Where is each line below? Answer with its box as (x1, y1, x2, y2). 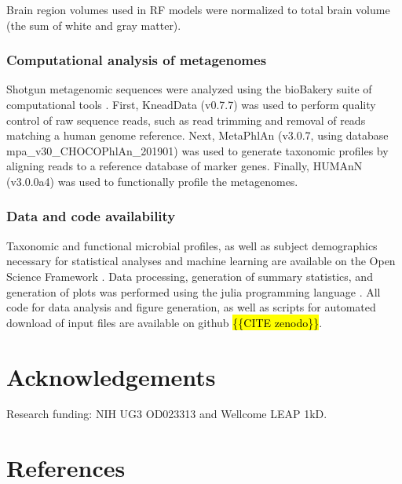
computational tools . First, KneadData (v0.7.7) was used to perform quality (6, 96, 376, 112)
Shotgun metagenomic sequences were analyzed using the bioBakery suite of (6, 81, 372, 97)
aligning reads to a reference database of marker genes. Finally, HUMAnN (6, 158, 363, 174)
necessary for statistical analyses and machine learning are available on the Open (6, 253, 396, 269)
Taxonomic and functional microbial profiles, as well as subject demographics (6, 237, 378, 253)
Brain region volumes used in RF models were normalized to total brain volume (6, 2, 390, 17)
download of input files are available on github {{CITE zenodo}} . (6, 314, 323, 330)
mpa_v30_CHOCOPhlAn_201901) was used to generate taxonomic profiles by (6, 142, 389, 158)
